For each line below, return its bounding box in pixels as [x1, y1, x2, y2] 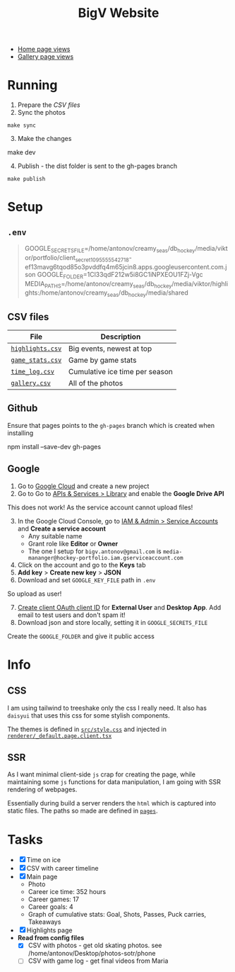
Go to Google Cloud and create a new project [17, 482, 150, 490]
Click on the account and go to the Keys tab [17, 560, 146, 569]
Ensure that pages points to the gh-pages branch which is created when [7, 421, 215, 429]
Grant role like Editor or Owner [28, 539, 119, 548]
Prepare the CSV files [17, 101, 80, 109]
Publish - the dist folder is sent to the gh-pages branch [17, 162, 178, 171]
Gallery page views [17, 52, 74, 61]
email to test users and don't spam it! [17, 611, 126, 619]
